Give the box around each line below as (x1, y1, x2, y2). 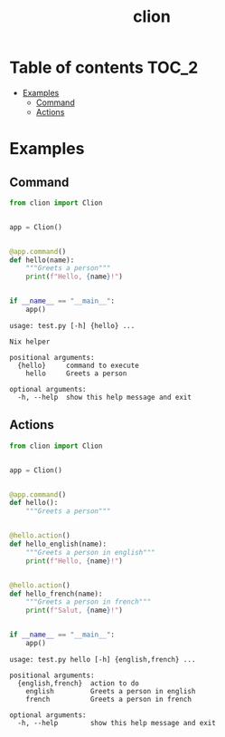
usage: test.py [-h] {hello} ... (9, 321, 136, 330)
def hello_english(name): (9, 539, 107, 548)
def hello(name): (9, 256, 75, 265)
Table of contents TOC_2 (9, 57, 199, 78)
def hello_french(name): (9, 589, 103, 598)
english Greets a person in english (25, 686, 196, 695)
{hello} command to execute (17, 361, 140, 370)
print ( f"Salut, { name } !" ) (25, 606, 124, 616)
